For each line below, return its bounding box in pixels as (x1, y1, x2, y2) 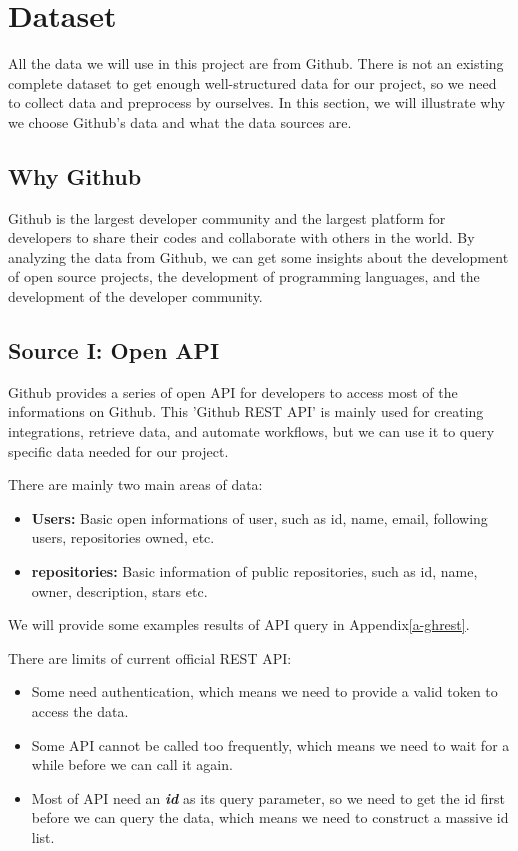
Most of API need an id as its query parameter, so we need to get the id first (31, 787, 506, 808)
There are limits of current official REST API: (8, 647, 292, 668)
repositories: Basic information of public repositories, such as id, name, (31, 561, 478, 582)
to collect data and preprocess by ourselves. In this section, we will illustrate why (8, 92, 506, 113)
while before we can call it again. (31, 754, 233, 775)
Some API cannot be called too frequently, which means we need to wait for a (31, 734, 510, 755)
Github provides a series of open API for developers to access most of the (8, 381, 458, 402)
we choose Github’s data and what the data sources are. (8, 111, 352, 132)
